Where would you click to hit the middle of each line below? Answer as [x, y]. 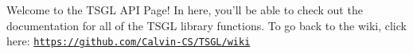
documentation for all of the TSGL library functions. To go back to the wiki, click [206, 25]
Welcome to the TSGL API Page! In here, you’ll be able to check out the [185, 10]
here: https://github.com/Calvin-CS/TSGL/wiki [129, 41]
